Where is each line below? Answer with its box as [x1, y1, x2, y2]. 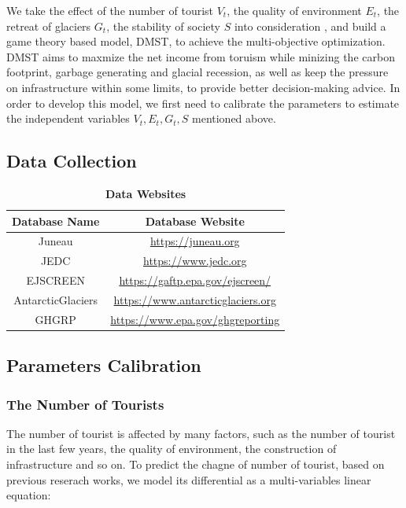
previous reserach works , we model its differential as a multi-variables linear [6, 471, 371, 488]
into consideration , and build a [234, 17, 386, 34]
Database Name [12, 212, 100, 229]
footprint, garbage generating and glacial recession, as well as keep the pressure [6, 64, 389, 80]
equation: [6, 487, 51, 503]
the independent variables [6, 110, 130, 127]
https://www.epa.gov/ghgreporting [110, 311, 280, 327]
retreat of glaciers [6, 17, 91, 34]
